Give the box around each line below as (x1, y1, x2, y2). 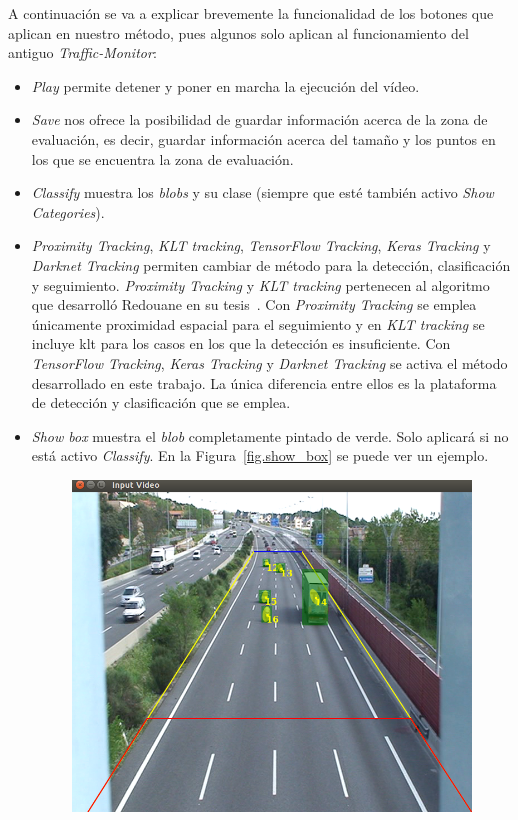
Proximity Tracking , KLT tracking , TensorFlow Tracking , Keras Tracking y (31, 235, 491, 256)
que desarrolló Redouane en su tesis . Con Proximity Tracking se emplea (31, 294, 477, 315)
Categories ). (31, 201, 105, 222)
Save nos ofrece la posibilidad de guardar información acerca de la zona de (31, 109, 488, 130)
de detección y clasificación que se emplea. (31, 392, 291, 413)
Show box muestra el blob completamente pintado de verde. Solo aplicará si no (31, 425, 509, 446)
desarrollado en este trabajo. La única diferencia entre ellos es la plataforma (31, 372, 497, 393)
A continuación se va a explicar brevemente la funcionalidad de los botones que (8, 3, 494, 23)
